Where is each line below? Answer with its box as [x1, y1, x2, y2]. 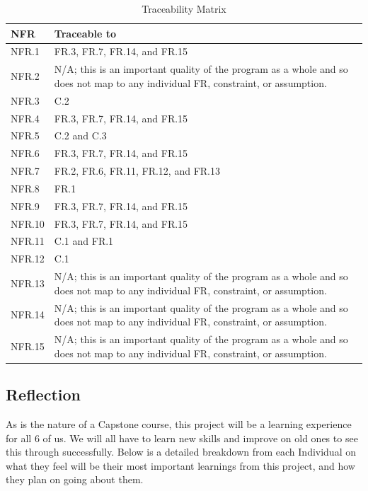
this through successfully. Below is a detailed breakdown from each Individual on [6, 444, 356, 459]
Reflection [6, 383, 81, 405]
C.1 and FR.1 [54, 233, 114, 248]
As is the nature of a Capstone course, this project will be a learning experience [6, 416, 352, 431]
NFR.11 [11, 233, 45, 248]
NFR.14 [11, 307, 45, 322]
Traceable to [54, 25, 116, 40]
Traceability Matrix [142, 1, 226, 16]
